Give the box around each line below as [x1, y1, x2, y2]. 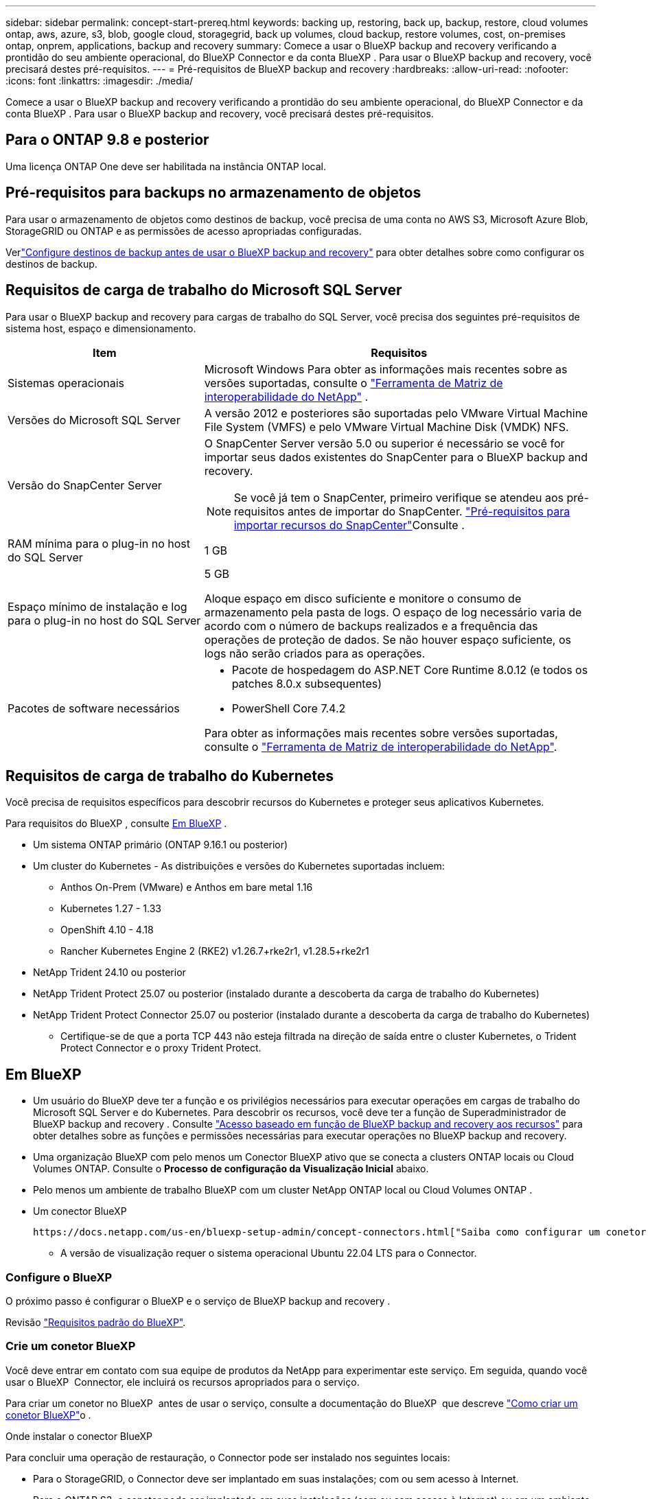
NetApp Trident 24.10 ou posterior [33, 966, 186, 979]
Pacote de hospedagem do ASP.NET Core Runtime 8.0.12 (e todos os [231, 662, 588, 677]
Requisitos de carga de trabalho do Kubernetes [5, 767, 334, 785]
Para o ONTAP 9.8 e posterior [5, 131, 209, 149]
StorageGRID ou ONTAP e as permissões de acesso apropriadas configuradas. [5, 224, 362, 237]
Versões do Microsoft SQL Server [8, 412, 181, 427]
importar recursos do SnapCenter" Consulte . [233, 518, 465, 532]
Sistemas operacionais [8, 375, 125, 390]
